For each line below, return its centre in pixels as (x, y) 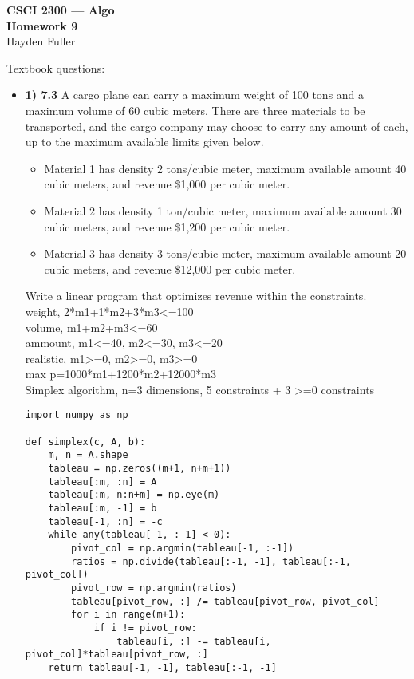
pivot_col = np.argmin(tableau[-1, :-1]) (183, 549)
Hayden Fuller (41, 41)
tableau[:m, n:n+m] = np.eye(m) (134, 495)
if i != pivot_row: (145, 628)
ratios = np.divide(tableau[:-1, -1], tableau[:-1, (211, 561)
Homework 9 (42, 25)
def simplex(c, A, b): (85, 442)
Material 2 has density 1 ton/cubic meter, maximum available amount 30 (223, 210)
